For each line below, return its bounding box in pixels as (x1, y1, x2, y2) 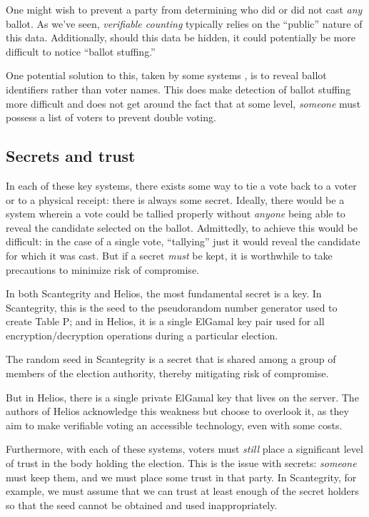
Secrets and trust (6, 145, 136, 167)
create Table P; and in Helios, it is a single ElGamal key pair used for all (6, 314, 325, 329)
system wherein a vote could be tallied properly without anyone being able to (6, 206, 345, 221)
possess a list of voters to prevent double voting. (6, 110, 216, 125)
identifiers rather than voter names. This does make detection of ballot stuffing (6, 81, 351, 96)
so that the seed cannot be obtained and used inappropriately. (6, 497, 278, 512)
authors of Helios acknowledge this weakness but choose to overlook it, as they (6, 404, 349, 419)
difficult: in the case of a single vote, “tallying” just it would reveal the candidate (6, 234, 360, 249)
